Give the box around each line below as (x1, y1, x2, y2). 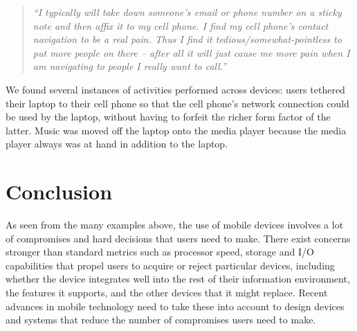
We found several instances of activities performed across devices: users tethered (6, 82, 345, 96)
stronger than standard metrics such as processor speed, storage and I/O (6, 244, 314, 259)
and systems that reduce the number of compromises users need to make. (6, 312, 316, 327)
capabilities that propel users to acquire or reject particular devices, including (6, 258, 335, 272)
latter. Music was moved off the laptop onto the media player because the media (6, 123, 347, 137)
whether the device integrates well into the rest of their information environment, (6, 271, 350, 286)
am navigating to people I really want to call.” (33, 59, 227, 73)
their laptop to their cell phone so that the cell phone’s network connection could (6, 96, 349, 110)
